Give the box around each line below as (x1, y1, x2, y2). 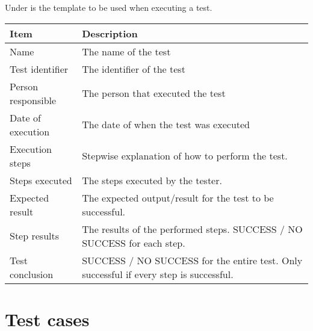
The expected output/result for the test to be (82, 190, 274, 205)
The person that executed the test (82, 86, 226, 101)
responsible (10, 93, 57, 107)
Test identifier (10, 61, 69, 76)
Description (82, 26, 138, 40)
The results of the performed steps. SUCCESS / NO (82, 221, 303, 236)
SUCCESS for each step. (82, 235, 185, 250)
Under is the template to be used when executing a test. (5, 1, 212, 13)
